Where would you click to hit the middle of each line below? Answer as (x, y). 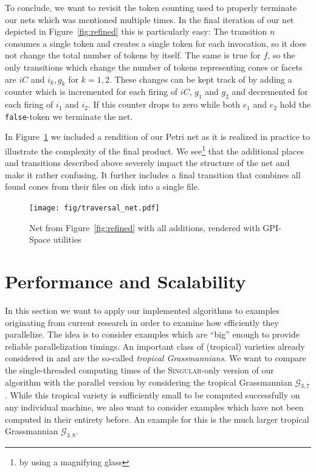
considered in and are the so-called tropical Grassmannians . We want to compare (156, 358)
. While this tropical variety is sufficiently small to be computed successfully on (153, 395)
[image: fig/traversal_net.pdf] (94, 208)
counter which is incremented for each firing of (91, 92)
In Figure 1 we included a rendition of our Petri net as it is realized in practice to (158, 137)
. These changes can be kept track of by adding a (201, 79)
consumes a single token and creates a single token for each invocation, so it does (156, 43)
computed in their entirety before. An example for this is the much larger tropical (157, 419)
